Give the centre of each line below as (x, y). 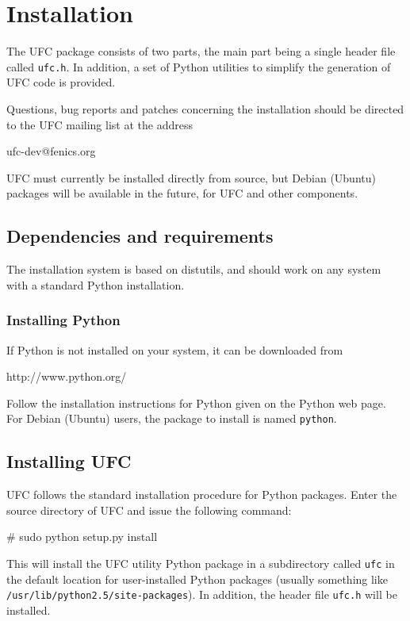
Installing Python (63, 320)
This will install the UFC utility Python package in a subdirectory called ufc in (201, 563)
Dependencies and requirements (140, 236)
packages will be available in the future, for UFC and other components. (182, 193)
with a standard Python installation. (96, 284)
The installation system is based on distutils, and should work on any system (194, 269)
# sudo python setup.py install (82, 537)
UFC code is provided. (61, 82)
